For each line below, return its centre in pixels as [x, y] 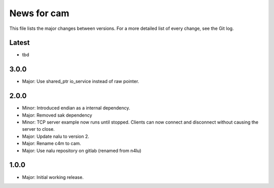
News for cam [39, 13]
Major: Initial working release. [53, 177]
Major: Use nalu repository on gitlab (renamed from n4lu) [82, 151]
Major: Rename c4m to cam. [52, 143]
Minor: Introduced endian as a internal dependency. [76, 108]
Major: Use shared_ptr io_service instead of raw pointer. [81, 82]
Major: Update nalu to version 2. [56, 136]
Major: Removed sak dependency [57, 115]
